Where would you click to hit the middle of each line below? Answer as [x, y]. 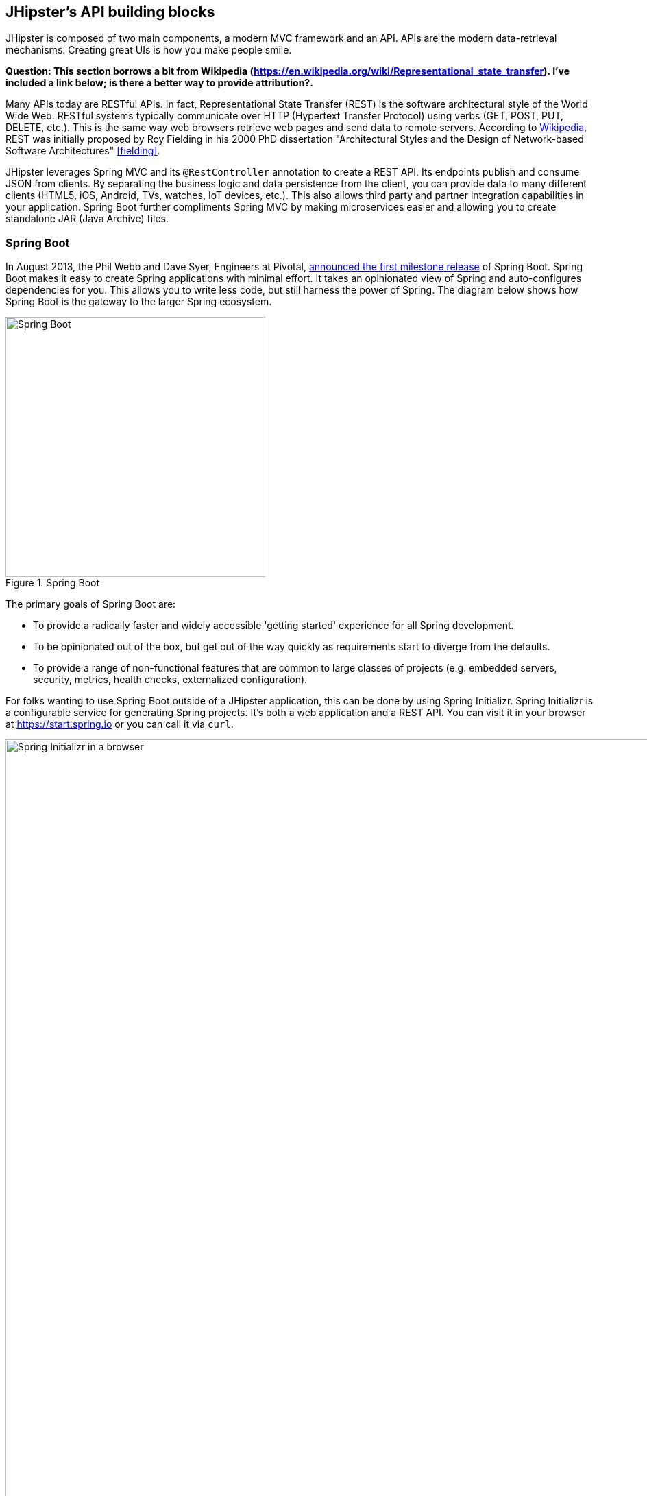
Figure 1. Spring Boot [52, 583]
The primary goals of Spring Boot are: [91, 604]
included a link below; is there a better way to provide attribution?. [159, 83]
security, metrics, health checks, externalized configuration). [170, 680]
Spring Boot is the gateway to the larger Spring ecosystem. [139, 302]
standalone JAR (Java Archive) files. [87, 219]
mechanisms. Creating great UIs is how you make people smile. [149, 50]
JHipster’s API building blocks [110, 12]
